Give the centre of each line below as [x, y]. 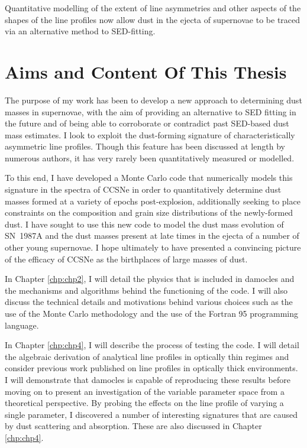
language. [22, 325]
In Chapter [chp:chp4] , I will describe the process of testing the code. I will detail [152, 345]
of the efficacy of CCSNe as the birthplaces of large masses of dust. [126, 259]
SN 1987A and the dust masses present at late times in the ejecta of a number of [152, 236]
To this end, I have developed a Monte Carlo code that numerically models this [149, 178]
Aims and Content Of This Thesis [146, 71]
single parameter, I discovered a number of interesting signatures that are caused [151, 414]
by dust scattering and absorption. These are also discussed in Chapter [133, 426]
